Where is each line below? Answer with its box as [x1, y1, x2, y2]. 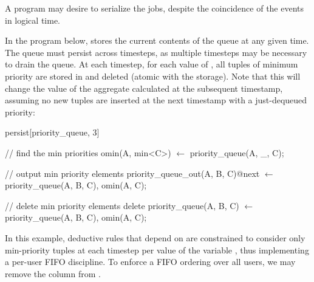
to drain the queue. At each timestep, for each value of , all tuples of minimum [5, 58, 298, 70]
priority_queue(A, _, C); [189, 146, 284, 159]
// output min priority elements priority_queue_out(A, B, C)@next [5, 167, 260, 179]
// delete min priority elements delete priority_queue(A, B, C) [5, 199, 239, 211]
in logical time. [5, 13, 60, 26]
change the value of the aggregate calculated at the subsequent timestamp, [5, 81, 283, 94]
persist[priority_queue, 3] [5, 126, 100, 139]
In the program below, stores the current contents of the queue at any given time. [5, 34, 309, 47]
